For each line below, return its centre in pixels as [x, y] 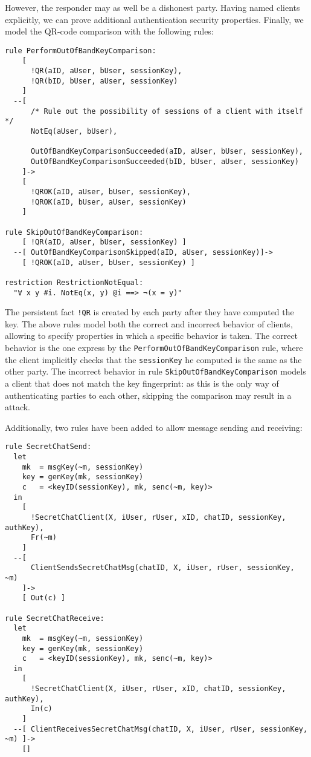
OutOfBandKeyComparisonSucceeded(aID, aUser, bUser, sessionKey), [167, 152]
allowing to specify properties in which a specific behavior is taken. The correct [152, 336]
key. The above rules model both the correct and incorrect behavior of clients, [149, 323]
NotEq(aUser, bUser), [74, 132]
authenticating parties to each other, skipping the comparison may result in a [148, 395]
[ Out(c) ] [44, 598]
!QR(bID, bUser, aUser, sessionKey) [104, 81]
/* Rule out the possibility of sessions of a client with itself [167, 111]
